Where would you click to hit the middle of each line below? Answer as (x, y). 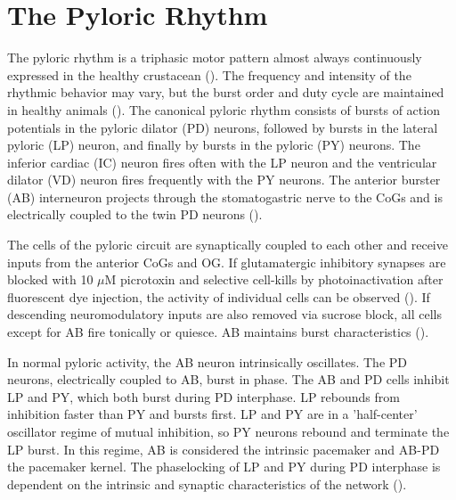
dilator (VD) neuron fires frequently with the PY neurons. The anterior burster (224, 180)
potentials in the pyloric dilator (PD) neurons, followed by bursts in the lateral (223, 127)
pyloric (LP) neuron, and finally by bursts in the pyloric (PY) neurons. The (214, 145)
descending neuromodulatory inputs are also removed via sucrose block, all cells (224, 314)
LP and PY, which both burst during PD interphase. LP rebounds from (204, 396)
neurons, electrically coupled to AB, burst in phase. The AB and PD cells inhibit (228, 379)
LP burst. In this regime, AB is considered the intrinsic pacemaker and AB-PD (224, 449)
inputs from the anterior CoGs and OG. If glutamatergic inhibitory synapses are (227, 262)
